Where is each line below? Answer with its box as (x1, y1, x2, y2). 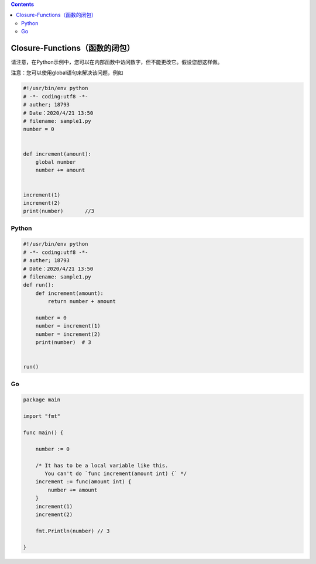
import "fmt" (23, 413, 61, 419)
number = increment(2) (35, 331, 101, 338)
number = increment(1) (35, 322, 101, 329)
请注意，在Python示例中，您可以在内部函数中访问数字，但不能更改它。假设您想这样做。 (11, 59, 223, 66)
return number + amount (47, 298, 116, 305)
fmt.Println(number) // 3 (35, 527, 110, 534)
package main (23, 397, 61, 403)
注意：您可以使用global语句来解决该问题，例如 (11, 69, 123, 76)
